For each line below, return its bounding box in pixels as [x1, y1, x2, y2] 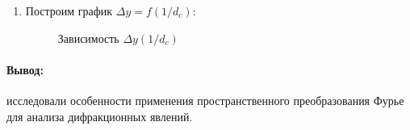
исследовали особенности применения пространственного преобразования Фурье [6, 91, 404, 108]
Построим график [25, 2, 113, 19]
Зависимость [57, 29, 119, 46]
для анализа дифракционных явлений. [6, 107, 193, 124]
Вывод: [6, 61, 44, 78]
